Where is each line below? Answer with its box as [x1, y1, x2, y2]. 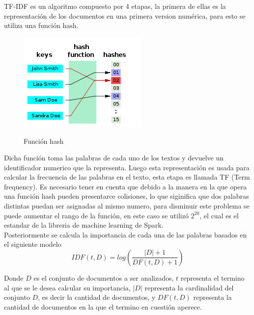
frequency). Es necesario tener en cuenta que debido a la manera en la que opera [4, 181, 247, 191]
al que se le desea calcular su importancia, [4, 282, 131, 292]
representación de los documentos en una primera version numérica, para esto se [4, 10, 246, 21]
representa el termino [180, 272, 245, 283]
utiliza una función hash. [4, 20, 79, 30]
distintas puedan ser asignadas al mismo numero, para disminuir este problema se [4, 200, 250, 210]
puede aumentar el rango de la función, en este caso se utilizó [4, 210, 189, 220]
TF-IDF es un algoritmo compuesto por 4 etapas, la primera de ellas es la [4, 1, 226, 11]
